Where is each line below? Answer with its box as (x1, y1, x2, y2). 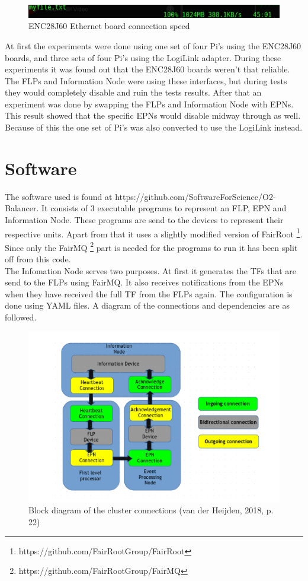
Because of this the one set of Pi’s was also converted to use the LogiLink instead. (5, 121, 303, 134)
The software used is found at (5, 190, 113, 202)
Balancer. (5, 202, 39, 214)
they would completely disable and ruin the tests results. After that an (5, 86, 262, 99)
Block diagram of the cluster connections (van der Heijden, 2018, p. (28, 504, 274, 516)
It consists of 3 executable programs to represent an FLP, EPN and (41, 202, 287, 214)
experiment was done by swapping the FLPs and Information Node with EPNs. (5, 97, 294, 110)
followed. (5, 311, 37, 323)
